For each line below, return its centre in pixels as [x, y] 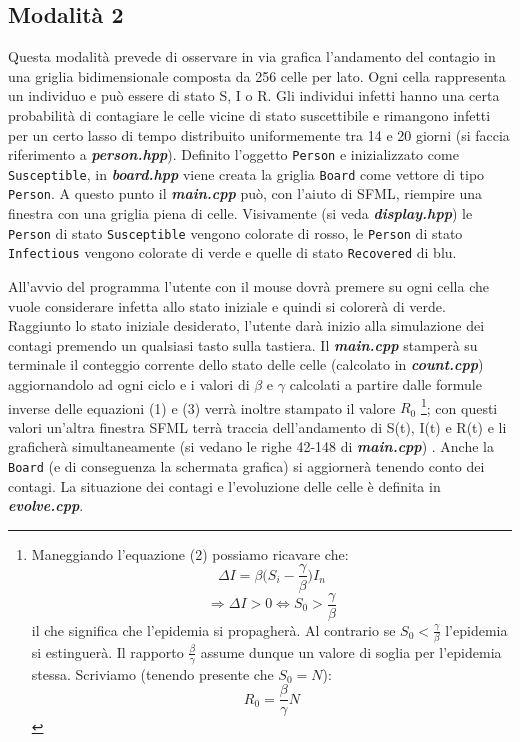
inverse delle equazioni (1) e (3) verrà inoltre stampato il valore [202, 407]
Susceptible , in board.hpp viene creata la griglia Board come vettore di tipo [246, 173]
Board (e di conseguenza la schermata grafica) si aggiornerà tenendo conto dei [246, 466]
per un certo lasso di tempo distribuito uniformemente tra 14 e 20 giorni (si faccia [259, 134]
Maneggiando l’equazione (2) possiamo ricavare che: [190, 553]
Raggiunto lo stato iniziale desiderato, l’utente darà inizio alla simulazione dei [246, 325]
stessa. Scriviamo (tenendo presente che [152, 673]
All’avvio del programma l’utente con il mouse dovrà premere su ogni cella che [248, 286]
